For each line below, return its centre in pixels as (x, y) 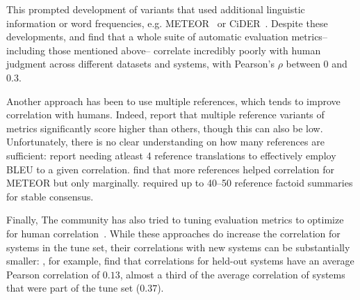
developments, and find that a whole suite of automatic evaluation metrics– (167, 37)
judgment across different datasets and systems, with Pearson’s (140, 64)
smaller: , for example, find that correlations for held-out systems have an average (180, 261)
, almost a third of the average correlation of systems (232, 274)
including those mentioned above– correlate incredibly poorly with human (164, 50)
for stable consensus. (50, 196)
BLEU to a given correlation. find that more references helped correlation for (170, 169)
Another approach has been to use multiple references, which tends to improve (173, 101)
